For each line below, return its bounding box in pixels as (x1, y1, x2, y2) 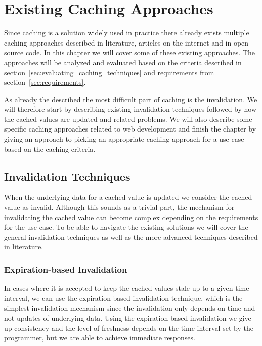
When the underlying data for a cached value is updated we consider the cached (4, 192, 252, 202)
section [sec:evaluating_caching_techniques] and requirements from (4, 67, 214, 77)
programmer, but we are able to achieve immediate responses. (4, 332, 195, 343)
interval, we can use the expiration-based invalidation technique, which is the (4, 292, 243, 303)
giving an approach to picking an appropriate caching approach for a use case (4, 134, 244, 144)
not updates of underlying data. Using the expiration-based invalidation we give (4, 313, 251, 323)
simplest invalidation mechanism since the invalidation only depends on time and (4, 302, 255, 313)
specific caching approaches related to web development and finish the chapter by (4, 123, 256, 134)
